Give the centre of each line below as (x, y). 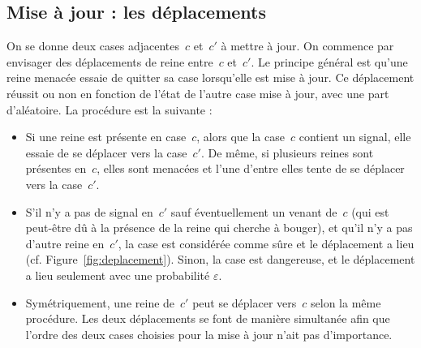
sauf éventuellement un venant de (254, 211)
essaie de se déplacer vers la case (106, 152)
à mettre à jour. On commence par (307, 46)
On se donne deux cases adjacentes (93, 46)
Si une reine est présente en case (106, 137)
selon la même (346, 302)
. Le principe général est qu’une (329, 61)
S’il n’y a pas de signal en (89, 211)
